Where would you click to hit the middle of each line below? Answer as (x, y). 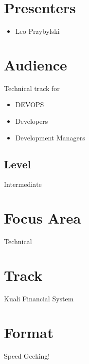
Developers (32, 121)
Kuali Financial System (39, 298)
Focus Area (43, 218)
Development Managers (50, 137)
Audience (36, 64)
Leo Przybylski (37, 31)
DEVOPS (30, 104)
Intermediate (23, 184)
